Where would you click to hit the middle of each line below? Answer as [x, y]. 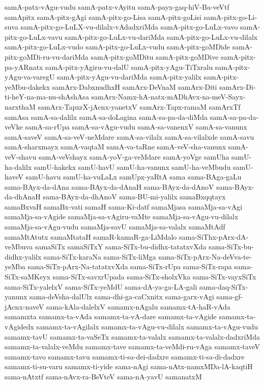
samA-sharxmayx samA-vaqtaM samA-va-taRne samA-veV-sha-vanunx [115, 147]
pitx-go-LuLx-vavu [34, 36]
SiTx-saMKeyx [27, 277]
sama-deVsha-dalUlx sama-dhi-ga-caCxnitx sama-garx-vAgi [122, 297]
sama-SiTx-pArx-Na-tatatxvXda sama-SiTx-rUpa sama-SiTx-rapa [130, 266]
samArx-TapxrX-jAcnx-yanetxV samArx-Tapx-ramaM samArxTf [139, 106]
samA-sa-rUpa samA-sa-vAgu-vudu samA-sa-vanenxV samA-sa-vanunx [136, 127]
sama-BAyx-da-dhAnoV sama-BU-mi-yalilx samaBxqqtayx [134, 197]
